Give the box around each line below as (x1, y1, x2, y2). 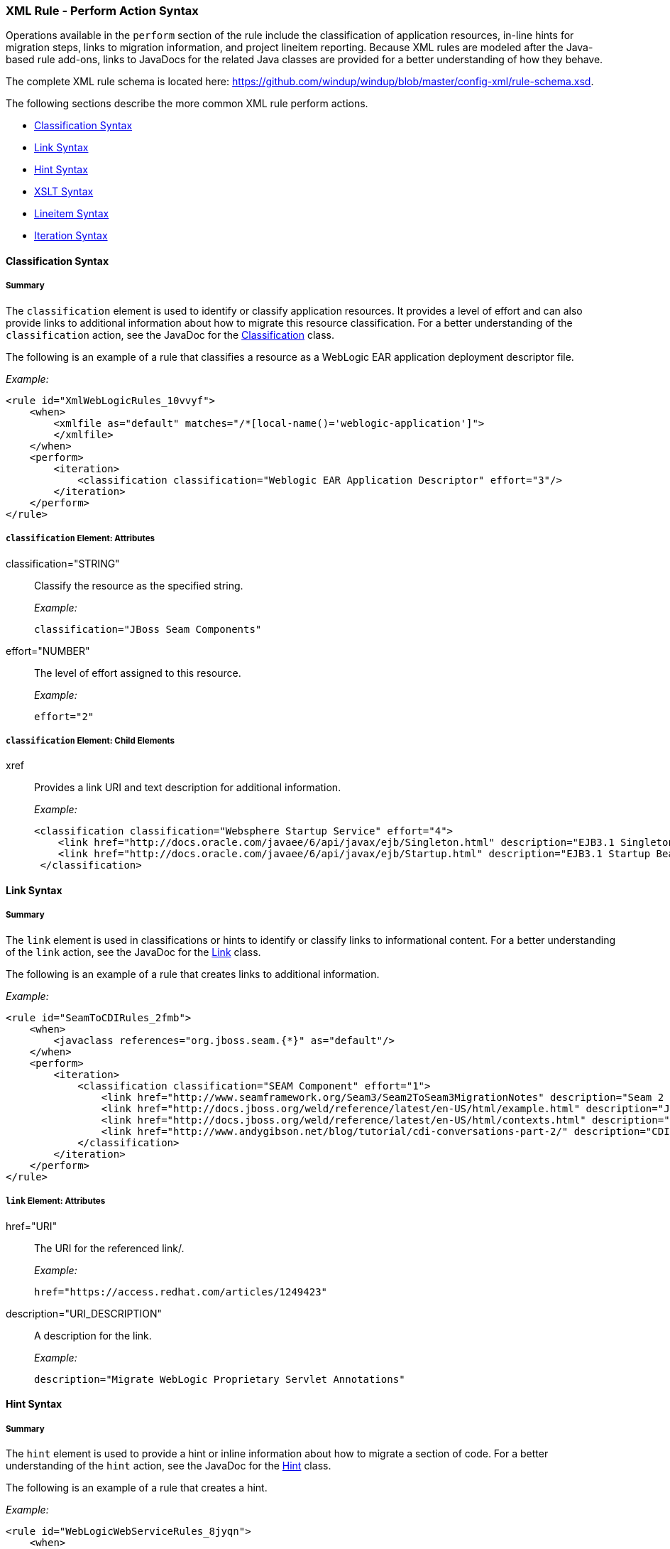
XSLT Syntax (34, 185, 94, 198)
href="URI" (6, 1219, 57, 1232)
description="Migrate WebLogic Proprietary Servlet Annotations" (34, 1373, 405, 1385)
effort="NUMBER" (6, 644, 90, 657)
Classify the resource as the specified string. (34, 579, 243, 592)
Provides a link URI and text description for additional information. (34, 781, 341, 794)
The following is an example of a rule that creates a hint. (6, 1481, 268, 1494)
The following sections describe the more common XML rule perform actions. (6, 97, 368, 110)
